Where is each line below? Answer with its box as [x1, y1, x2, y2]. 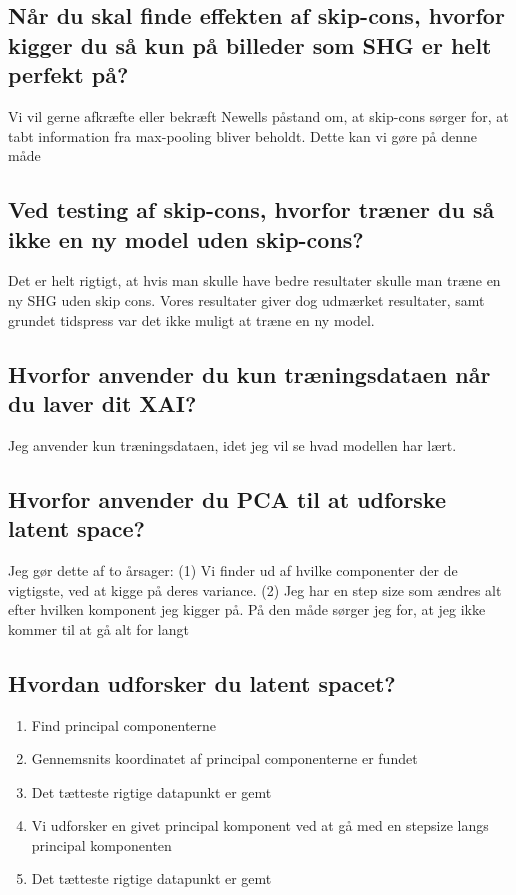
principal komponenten [31, 834, 172, 855]
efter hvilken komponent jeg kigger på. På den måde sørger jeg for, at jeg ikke [8, 599, 486, 620]
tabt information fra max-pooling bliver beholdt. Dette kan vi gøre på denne [8, 125, 478, 146]
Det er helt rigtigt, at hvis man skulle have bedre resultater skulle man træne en [8, 270, 501, 291]
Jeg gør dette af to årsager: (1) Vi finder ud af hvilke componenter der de [8, 559, 458, 580]
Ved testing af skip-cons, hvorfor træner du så [8, 194, 495, 225]
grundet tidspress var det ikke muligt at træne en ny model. [8, 309, 375, 330]
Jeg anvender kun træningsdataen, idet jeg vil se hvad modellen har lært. [8, 434, 457, 455]
